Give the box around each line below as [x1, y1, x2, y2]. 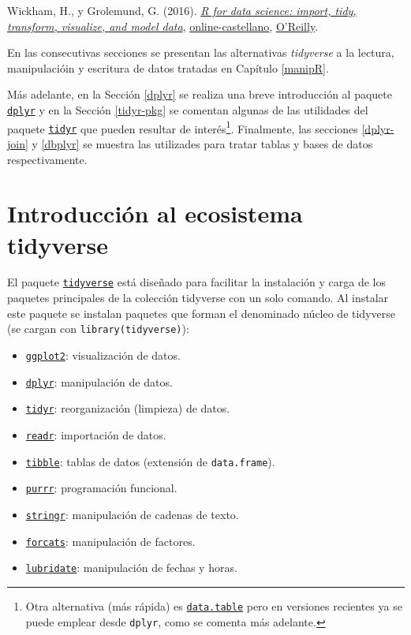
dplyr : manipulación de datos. [25, 373, 173, 390]
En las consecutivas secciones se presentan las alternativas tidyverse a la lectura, [7, 44, 394, 61]
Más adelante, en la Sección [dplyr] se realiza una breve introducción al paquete [7, 86, 392, 103]
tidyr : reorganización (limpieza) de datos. [25, 400, 230, 416]
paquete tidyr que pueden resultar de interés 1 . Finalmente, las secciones [7, 118, 358, 136]
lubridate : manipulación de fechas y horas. [25, 559, 237, 576]
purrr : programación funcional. [25, 480, 177, 496]
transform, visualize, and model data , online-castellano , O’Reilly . [7, 17, 319, 34]
